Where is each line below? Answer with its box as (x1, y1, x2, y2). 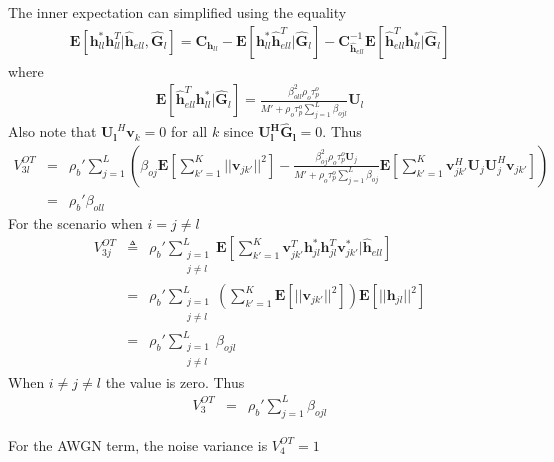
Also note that (8, 121, 97, 142)
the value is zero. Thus (105, 371, 245, 392)
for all (170, 121, 208, 142)
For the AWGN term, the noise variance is (8, 434, 268, 455)
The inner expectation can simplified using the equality (8, 2, 347, 22)
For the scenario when (8, 212, 143, 233)
